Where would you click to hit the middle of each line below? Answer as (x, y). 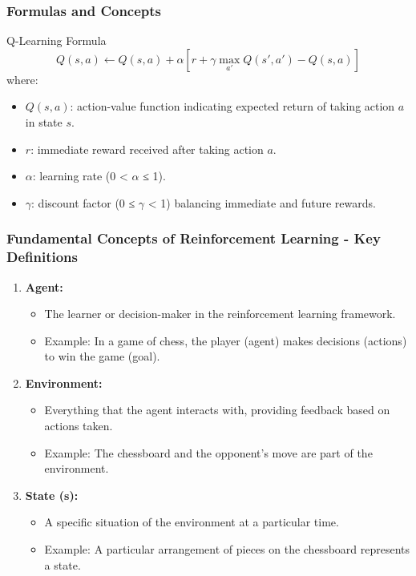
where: (22, 79)
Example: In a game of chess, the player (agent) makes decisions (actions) (226, 340)
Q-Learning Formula (57, 40)
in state (44, 122)
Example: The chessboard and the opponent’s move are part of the (208, 452)
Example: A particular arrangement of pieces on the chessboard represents (227, 549)
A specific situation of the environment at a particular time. (192, 522)
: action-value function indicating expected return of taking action (232, 106)
